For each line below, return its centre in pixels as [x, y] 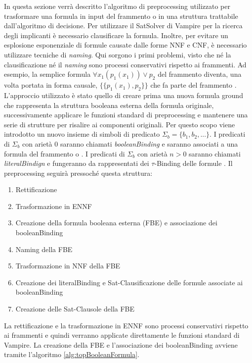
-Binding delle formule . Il [193, 163]
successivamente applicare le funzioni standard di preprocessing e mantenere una [126, 115]
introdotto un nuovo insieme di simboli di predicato [82, 134]
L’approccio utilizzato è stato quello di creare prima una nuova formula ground [124, 95]
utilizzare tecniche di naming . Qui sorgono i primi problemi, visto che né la [118, 54]
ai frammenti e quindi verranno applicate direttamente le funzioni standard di [122, 335]
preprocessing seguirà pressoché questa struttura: [78, 173]
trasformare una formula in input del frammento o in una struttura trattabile [121, 16]
